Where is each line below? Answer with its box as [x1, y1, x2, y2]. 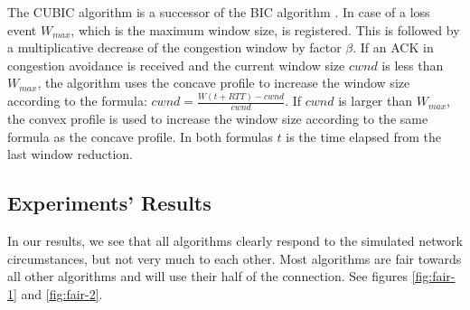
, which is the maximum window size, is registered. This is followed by [70, 20, 460, 39]
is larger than [338, 91, 413, 110]
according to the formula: [7, 91, 147, 110]
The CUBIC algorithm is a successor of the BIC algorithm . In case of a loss [7, 3, 430, 21]
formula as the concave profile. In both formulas [7, 127, 273, 146]
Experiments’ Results [7, 189, 211, 217]
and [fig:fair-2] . [21, 284, 103, 303]
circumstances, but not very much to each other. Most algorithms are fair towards [7, 249, 462, 268]
